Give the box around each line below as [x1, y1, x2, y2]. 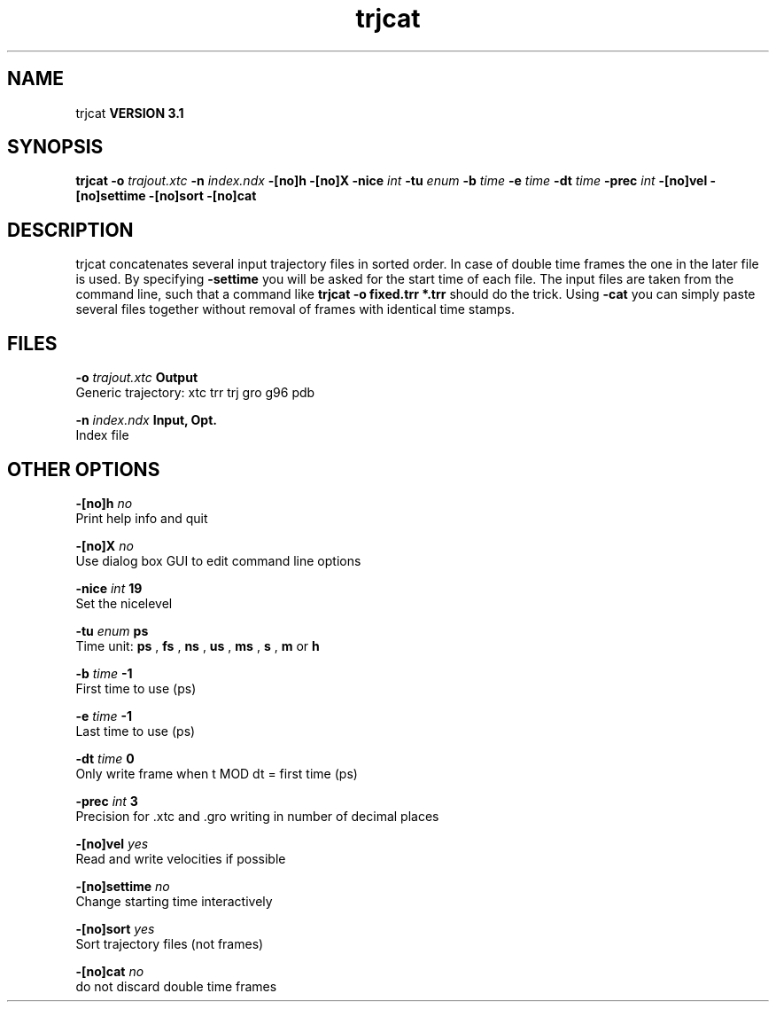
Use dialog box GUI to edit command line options [75, 552, 361, 568]
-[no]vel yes [75, 835, 149, 851]
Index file [75, 427, 129, 443]
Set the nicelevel [75, 595, 173, 611]
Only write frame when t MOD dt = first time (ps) [75, 765, 358, 781]
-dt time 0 [75, 750, 135, 766]
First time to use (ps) [75, 680, 197, 696]
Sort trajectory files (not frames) [75, 935, 264, 951]
